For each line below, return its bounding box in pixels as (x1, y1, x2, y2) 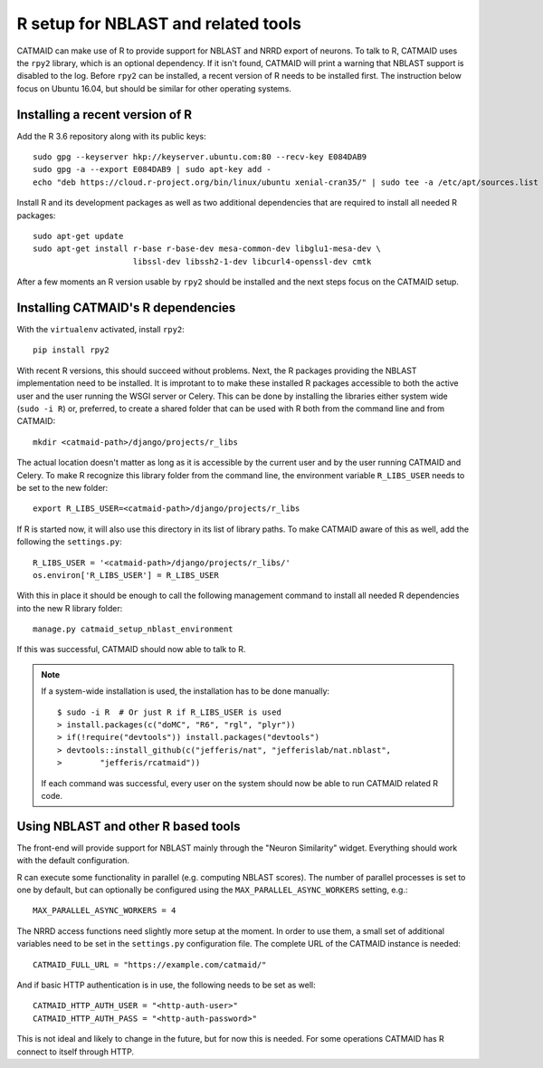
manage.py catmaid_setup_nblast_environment (33, 624, 234, 634)
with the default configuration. (16, 855, 130, 866)
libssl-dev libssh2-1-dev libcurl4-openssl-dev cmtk (132, 256, 372, 266)
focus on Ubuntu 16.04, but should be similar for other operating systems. (16, 82, 291, 94)
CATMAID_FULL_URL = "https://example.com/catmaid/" (33, 959, 267, 969)
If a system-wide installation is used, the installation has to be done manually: (41, 686, 330, 697)
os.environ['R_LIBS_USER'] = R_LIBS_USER (33, 570, 219, 580)
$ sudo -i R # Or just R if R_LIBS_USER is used (57, 707, 282, 717)
